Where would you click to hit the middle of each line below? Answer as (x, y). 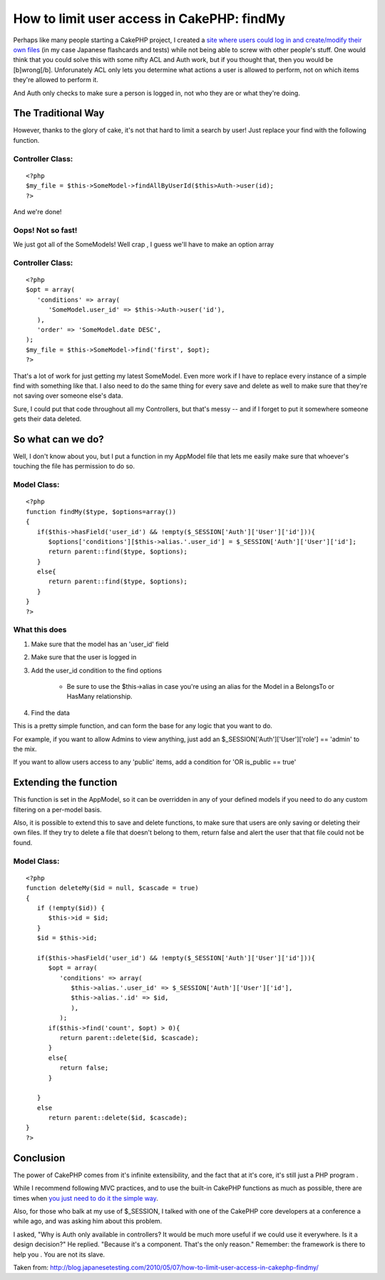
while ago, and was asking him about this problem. (88, 1221)
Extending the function (65, 783)
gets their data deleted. (47, 419)
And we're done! (37, 211)
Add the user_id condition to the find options (96, 670)
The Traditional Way (59, 113)
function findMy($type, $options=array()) (101, 512)
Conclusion (39, 1158)
